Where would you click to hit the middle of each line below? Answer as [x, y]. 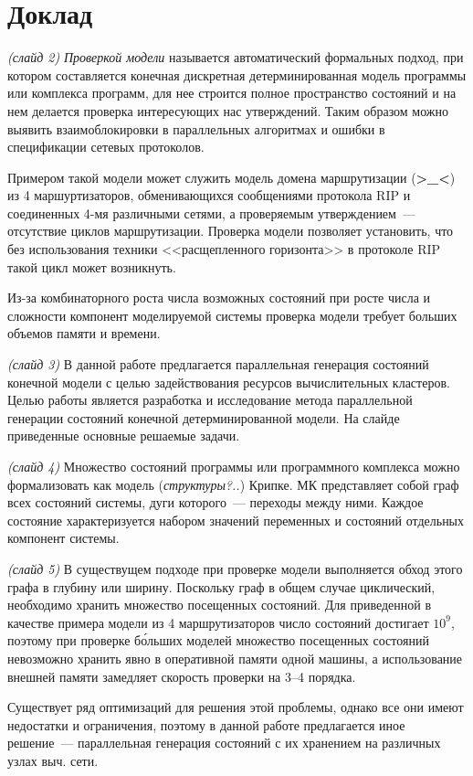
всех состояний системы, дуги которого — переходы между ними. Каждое [215, 502]
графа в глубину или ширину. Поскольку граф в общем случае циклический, [221, 586]
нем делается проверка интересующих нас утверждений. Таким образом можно [228, 110]
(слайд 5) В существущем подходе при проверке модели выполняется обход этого [235, 568]
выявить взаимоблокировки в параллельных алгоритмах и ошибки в [196, 128]
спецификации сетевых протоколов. [106, 147]
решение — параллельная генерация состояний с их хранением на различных [224, 743]
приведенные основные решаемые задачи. [124, 436]
